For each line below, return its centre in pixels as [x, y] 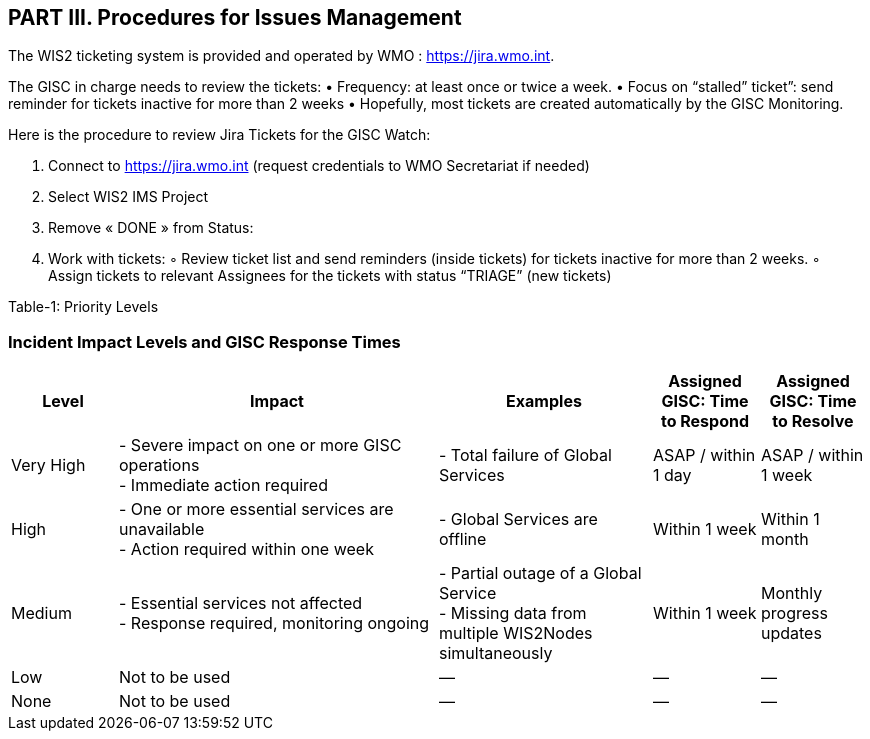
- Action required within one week [246, 549]
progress [794, 613]
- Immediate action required [223, 485]
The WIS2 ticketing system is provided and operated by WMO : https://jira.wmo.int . [281, 56]
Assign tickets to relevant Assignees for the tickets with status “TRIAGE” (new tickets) [330, 276]
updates [791, 633]
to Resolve [813, 421]
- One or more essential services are [256, 509]
